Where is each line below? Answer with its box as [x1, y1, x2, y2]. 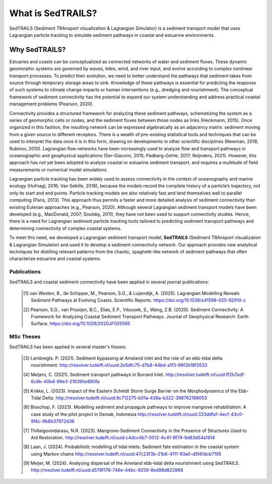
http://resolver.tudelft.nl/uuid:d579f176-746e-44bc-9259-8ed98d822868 [31, 467, 183, 473]
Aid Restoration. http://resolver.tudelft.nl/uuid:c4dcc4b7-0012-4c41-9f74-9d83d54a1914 [31, 434, 215, 441]
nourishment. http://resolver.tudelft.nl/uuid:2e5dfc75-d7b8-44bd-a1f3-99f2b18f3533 [31, 362, 208, 368]
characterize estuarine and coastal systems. [9, 256, 101, 262]
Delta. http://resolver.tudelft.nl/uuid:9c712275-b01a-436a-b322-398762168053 [42, 395, 208, 401]
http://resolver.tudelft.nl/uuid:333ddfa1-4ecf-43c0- [137, 411, 244, 417]
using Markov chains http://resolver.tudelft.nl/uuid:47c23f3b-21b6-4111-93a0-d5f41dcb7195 [31, 451, 222, 457]
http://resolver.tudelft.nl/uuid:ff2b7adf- [165, 371, 246, 378]
